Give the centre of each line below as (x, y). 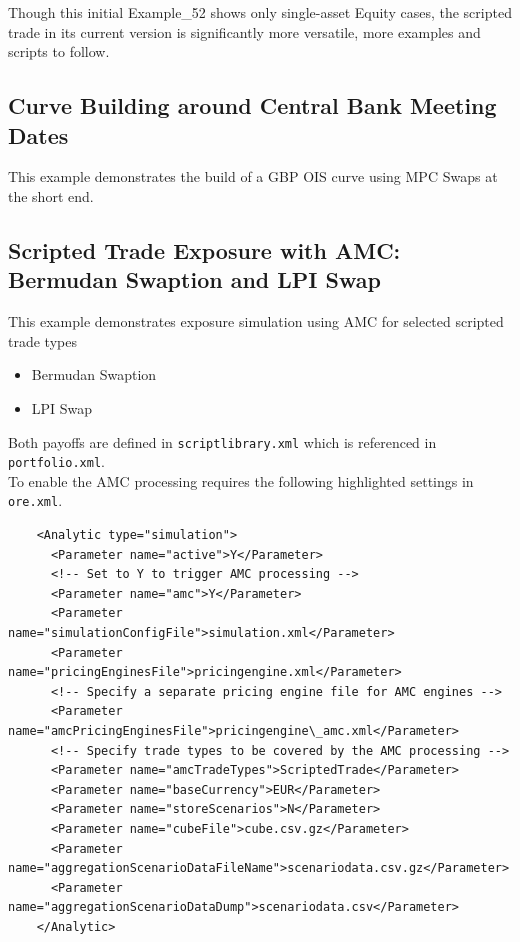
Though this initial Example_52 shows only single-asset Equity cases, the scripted (260, 12)
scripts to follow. (59, 51)
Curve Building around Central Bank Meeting (252, 105)
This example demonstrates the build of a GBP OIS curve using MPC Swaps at (253, 176)
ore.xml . (35, 500)
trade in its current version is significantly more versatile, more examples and (244, 31)
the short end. (51, 195)
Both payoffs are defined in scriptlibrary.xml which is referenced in (222, 441)
